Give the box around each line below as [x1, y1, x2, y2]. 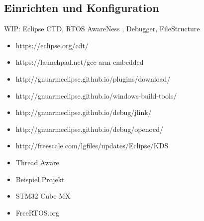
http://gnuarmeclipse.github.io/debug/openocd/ [15, 123, 163, 134]
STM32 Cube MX [15, 191, 71, 201]
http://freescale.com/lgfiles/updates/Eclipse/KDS [15, 140, 169, 151]
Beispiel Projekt [15, 174, 65, 184]
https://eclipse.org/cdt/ [15, 40, 89, 50]
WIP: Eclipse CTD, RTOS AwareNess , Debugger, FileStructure [4, 23, 200, 34]
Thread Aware [15, 157, 59, 167]
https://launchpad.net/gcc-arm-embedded [15, 57, 144, 67]
